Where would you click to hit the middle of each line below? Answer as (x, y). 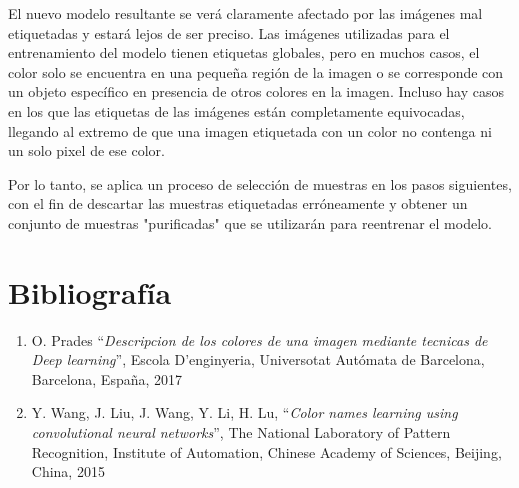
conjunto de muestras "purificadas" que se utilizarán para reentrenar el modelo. (250, 222)
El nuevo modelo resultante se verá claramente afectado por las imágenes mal (245, 13)
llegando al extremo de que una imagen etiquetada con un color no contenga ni (250, 130)
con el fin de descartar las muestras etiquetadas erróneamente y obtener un (238, 203)
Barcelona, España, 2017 (107, 378)
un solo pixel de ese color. (86, 150)
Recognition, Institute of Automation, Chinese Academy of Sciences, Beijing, (266, 451)
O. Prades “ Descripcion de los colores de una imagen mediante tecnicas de (259, 339)
